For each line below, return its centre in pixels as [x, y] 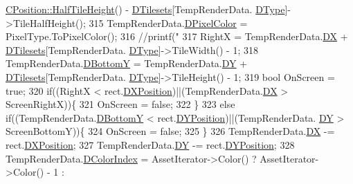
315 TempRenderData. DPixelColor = [168, 22]
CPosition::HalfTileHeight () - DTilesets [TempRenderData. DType [145, 9]
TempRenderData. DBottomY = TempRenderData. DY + [127, 63]
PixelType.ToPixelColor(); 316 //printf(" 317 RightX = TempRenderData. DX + [177, 36]
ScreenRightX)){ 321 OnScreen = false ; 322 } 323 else [120, 104]
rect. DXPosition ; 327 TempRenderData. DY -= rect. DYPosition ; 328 [150, 144]
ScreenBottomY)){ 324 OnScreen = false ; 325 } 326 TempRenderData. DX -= [170, 131]
